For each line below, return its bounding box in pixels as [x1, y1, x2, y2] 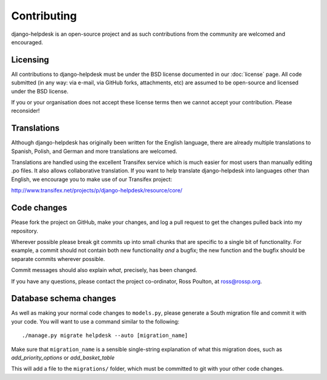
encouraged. [11, 38, 44, 46]
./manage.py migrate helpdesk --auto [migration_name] [22, 332, 188, 339]
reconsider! [11, 107, 40, 115]
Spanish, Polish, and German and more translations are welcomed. [11, 148, 177, 155]
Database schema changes [11, 293, 116, 304]
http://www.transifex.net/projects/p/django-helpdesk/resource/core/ [11, 187, 183, 194]
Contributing [11, 9, 77, 22]
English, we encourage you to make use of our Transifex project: [11, 175, 173, 183]
